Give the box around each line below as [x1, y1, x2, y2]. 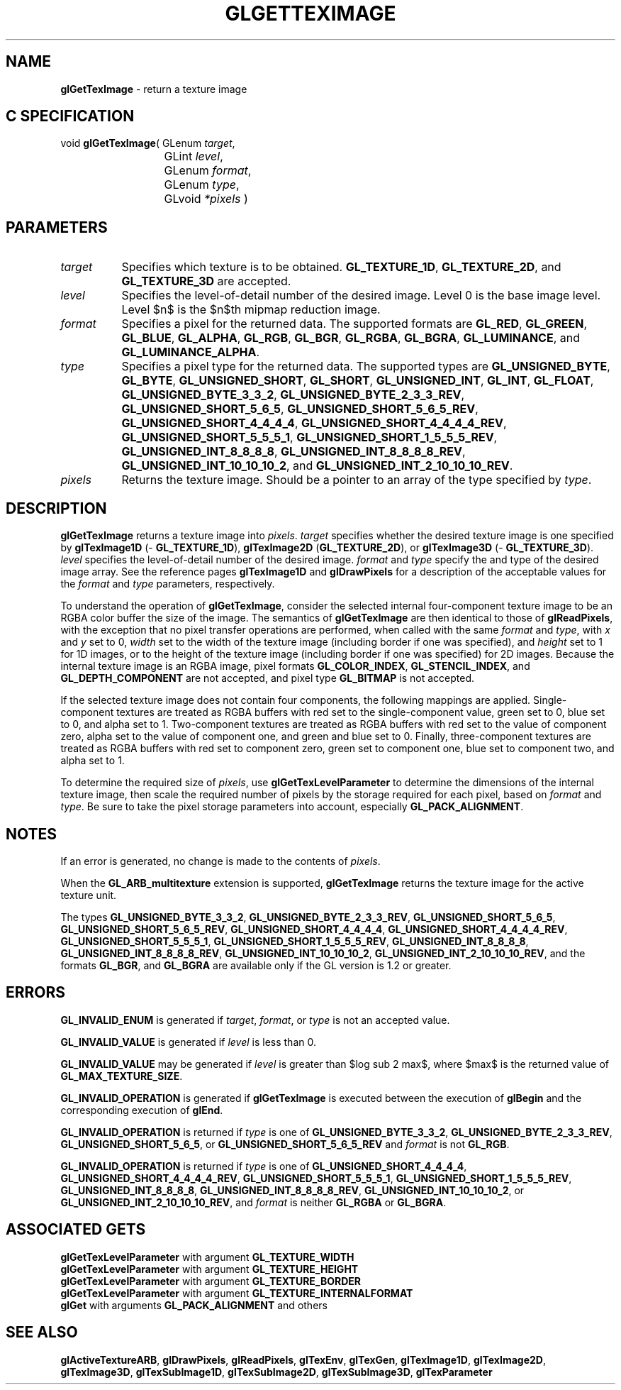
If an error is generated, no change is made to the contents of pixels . [60, 854, 381, 867]
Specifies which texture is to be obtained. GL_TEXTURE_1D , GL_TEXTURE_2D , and [121, 260, 561, 275]
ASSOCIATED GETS [6, 1220, 146, 1239]
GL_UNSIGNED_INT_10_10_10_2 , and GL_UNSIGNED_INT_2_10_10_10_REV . [121, 458, 513, 473]
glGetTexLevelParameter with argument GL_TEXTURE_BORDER [60, 1274, 362, 1287]
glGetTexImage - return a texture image [60, 82, 247, 95]
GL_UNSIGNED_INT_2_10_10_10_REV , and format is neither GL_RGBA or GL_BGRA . [60, 1196, 447, 1208]
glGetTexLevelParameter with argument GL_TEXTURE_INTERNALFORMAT [60, 1286, 413, 1299]
